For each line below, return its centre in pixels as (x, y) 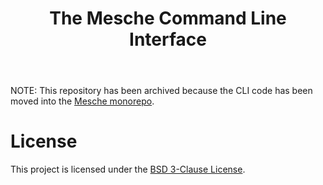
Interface (168, 39)
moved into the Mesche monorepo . (82, 101)
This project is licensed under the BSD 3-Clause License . (128, 169)
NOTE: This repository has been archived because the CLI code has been (161, 91)
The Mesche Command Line (168, 18)
